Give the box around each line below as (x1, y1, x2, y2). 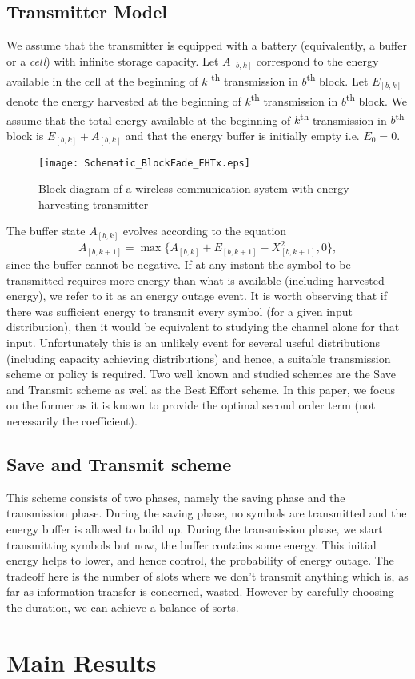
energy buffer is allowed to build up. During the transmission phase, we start (6, 521, 383, 537)
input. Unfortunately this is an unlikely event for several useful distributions (6, 334, 380, 351)
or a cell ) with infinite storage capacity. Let (6, 52, 219, 69)
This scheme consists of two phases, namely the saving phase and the (6, 489, 345, 505)
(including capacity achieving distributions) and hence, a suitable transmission (6, 349, 391, 366)
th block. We (345, 90, 407, 110)
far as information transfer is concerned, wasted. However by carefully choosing (6, 583, 394, 600)
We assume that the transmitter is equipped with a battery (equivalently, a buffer (6, 37, 407, 54)
